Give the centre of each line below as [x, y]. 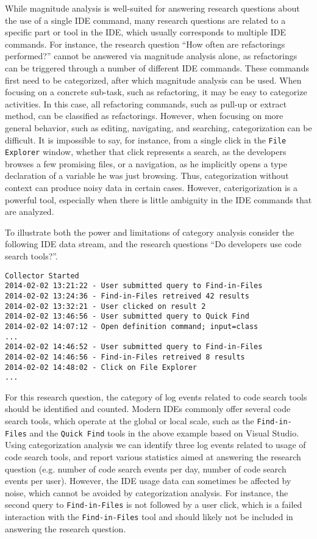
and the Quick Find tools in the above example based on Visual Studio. [164, 432]
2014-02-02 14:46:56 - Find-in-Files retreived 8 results [125, 357]
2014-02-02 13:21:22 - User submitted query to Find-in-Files [134, 286]
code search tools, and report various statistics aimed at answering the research [153, 456]
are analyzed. [30, 212]
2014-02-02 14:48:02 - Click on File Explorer [101, 367]
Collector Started [42, 276]
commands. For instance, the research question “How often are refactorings [145, 44]
